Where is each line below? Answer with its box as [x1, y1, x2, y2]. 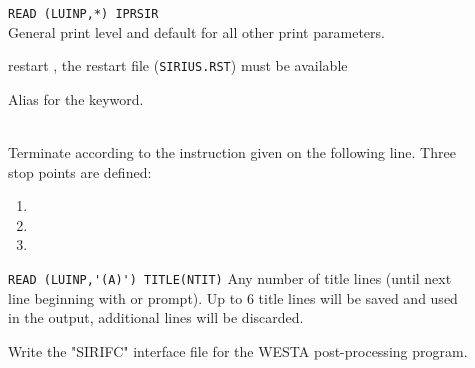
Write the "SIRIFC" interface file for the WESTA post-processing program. [8, 340, 468, 361]
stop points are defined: [8, 161, 152, 182]
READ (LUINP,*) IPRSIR [8, 7, 159, 21]
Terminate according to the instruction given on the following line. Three [8, 142, 456, 163]
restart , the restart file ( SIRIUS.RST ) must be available [8, 55, 348, 76]
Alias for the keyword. [8, 88, 144, 109]
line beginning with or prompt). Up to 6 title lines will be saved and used [8, 287, 458, 308]
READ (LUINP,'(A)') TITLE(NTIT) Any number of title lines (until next [8, 268, 452, 289]
